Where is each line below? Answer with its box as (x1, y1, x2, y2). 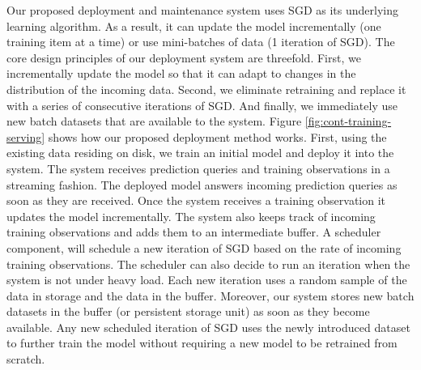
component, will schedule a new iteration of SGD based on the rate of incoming (6, 239, 402, 256)
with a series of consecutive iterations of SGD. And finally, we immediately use (6, 96, 398, 113)
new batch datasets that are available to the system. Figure (6, 113, 302, 130)
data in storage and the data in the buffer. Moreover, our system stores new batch (6, 287, 415, 304)
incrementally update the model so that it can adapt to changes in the (6, 65, 356, 82)
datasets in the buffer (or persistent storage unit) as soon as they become (6, 303, 370, 320)
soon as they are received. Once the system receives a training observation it (6, 192, 386, 209)
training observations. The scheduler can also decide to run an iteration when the (6, 255, 410, 272)
